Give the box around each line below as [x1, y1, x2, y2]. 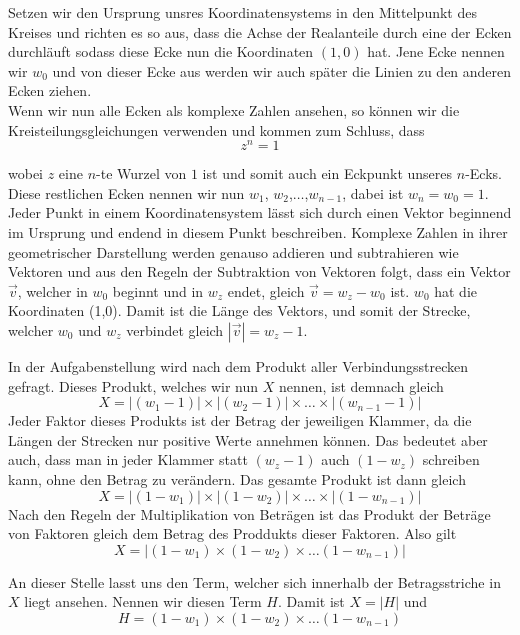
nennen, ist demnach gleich [278, 375, 444, 396]
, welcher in [17, 280, 88, 301]
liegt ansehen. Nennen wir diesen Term [24, 591, 262, 612]
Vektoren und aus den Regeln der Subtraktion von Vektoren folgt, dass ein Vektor [8, 261, 511, 282]
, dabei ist [342, 182, 404, 203]
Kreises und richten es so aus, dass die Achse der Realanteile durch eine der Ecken [8, 21, 512, 42]
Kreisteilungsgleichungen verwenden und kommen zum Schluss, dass [8, 119, 425, 140]
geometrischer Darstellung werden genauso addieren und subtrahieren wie [8, 241, 459, 262]
